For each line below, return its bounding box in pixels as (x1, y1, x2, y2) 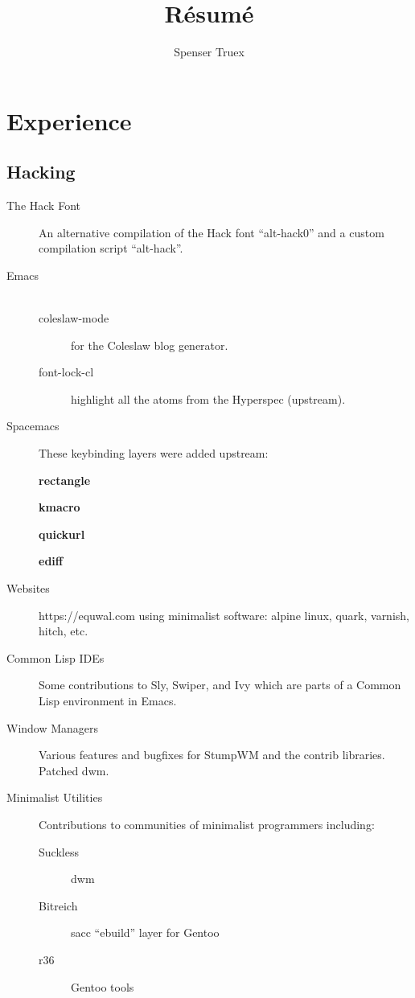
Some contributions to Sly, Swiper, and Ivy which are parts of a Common (39, 676, 401, 693)
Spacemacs (6, 417, 60, 434)
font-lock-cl (39, 363, 94, 380)
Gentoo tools (71, 978, 134, 995)
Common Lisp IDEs (6, 649, 105, 666)
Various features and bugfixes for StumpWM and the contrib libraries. (39, 746, 385, 763)
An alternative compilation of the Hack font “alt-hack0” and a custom (39, 224, 384, 240)
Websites (6, 580, 50, 597)
